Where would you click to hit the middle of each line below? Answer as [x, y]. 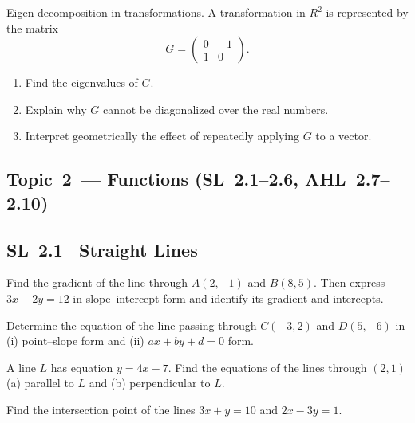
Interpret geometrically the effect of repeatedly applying [162, 136]
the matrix [32, 27]
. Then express [350, 282]
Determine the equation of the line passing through [132, 325]
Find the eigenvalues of [81, 82]
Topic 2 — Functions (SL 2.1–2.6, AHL [176, 179]
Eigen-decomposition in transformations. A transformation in [156, 12]
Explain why [56, 109]
